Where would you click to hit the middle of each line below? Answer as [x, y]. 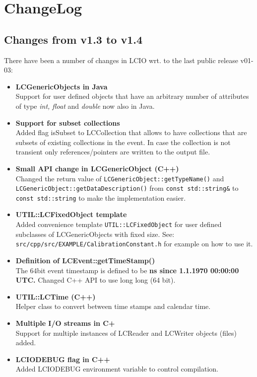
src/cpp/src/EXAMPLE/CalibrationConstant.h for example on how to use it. [134, 244]
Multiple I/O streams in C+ [65, 323]
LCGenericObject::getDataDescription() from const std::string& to [127, 188]
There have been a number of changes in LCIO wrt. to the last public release [121, 60]
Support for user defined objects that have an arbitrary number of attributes [132, 96]
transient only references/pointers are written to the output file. [113, 152]
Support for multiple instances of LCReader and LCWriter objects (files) [126, 333]
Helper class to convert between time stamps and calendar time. [113, 306]
